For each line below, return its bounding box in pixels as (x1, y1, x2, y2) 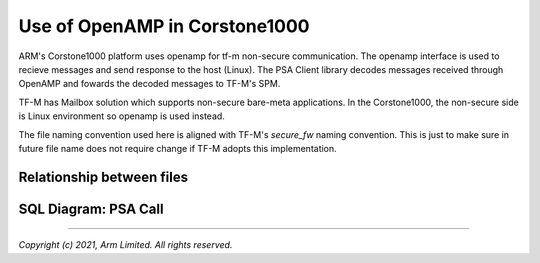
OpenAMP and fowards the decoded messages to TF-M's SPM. (18, 78, 281, 90)
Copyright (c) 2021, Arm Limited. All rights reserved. (18, 239, 233, 251)
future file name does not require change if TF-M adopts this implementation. (18, 142, 337, 154)
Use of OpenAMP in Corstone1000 (18, 15, 310, 37)
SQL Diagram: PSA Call (18, 200, 164, 217)
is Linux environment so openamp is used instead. (18, 110, 225, 122)
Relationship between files (18, 168, 189, 185)
